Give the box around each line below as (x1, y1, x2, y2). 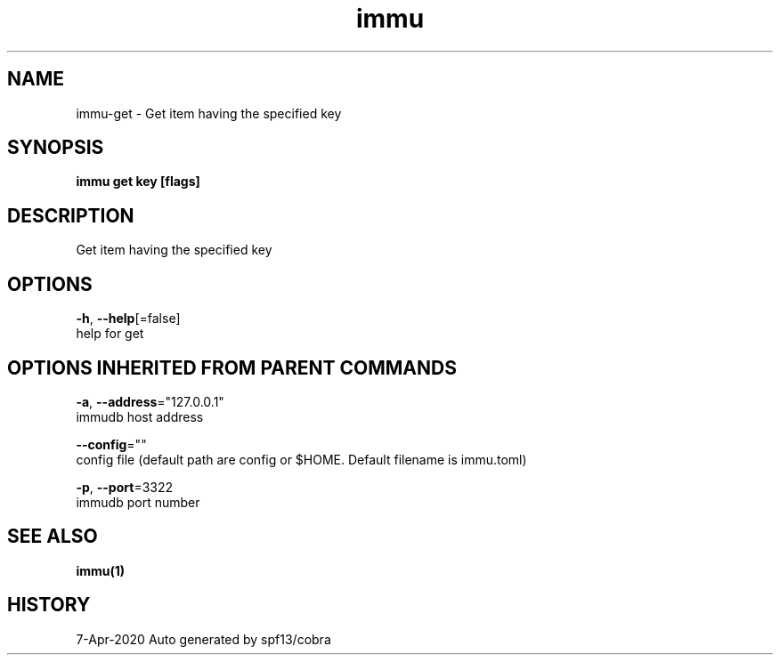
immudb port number (76, 494, 200, 510)
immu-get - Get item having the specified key (76, 105, 342, 121)
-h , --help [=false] (76, 311, 181, 327)
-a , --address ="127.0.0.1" (76, 393, 224, 409)
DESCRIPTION (7, 204, 134, 227)
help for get (76, 326, 144, 342)
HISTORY (7, 593, 91, 617)
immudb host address (76, 408, 204, 424)
